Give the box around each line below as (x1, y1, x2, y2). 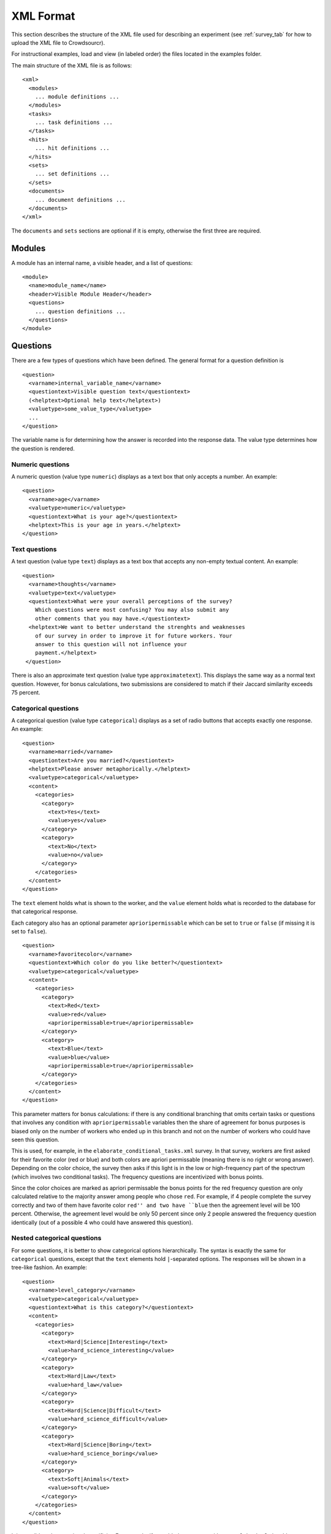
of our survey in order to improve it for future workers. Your (34, 632, 232, 639)
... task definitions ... (34, 119, 113, 126)
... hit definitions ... (34, 145, 110, 152)
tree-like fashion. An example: (11, 1264, 87, 1271)
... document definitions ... (34, 196, 126, 203)
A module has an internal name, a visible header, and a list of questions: (11, 259, 193, 266)
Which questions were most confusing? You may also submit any (34, 606, 229, 614)
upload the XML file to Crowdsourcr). (11, 39, 105, 46)
